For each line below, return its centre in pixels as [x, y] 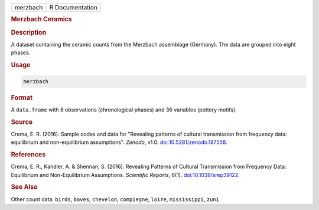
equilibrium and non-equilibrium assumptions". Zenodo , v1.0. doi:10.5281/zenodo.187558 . [119, 142]
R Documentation [73, 7]
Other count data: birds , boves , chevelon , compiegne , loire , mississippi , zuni [115, 199]
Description [29, 32]
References [28, 155]
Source [22, 122]
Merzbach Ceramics [41, 19]
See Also [24, 187]
